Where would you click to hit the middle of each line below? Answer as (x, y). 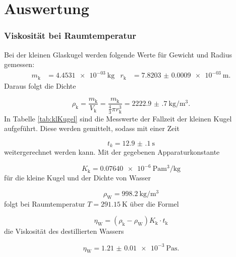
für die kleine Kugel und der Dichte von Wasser (77, 178)
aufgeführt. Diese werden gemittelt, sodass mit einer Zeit (92, 128)
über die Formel (154, 203)
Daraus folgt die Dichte (40, 85)
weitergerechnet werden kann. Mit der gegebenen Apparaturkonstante (112, 152)
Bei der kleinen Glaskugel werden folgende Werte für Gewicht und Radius (118, 54)
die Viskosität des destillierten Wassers (64, 231)
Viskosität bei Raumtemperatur (70, 36)
